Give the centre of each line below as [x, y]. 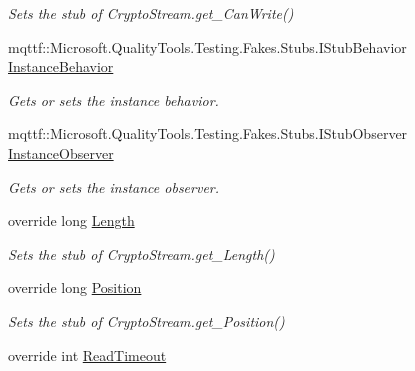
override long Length [71, 220]
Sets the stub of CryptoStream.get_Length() [141, 253]
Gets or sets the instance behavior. [113, 99]
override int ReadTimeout [87, 354]
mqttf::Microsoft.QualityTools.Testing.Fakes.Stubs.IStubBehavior [207, 46]
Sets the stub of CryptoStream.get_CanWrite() [151, 13]
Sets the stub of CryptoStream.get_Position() [146, 320]
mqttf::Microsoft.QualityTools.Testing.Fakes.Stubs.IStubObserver [208, 133]
